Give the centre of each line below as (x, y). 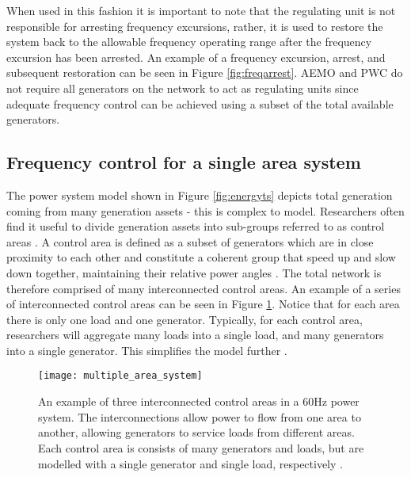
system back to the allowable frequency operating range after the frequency (189, 42)
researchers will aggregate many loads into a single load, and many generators (195, 335)
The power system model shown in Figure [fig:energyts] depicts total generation (200, 195)
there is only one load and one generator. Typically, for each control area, (185, 319)
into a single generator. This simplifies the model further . (147, 350)
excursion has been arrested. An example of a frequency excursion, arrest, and (196, 57)
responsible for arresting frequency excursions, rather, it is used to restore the (195, 26)
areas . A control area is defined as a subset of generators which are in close (190, 241)
